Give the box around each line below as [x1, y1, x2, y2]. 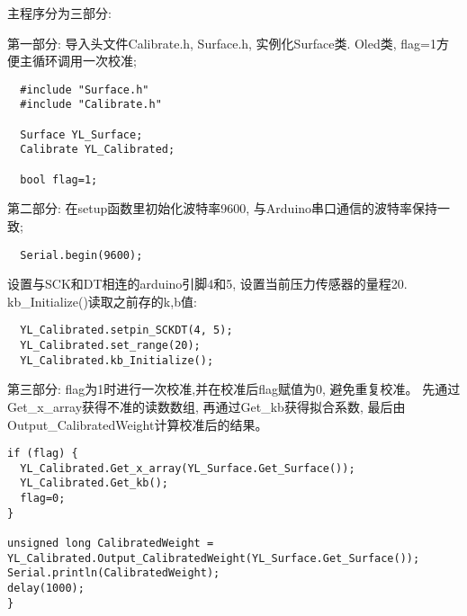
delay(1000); [7, 582, 85, 595]
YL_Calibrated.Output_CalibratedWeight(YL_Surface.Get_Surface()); [7, 551, 420, 565]
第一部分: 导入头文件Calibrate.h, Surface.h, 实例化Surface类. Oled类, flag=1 [7, 33, 436, 52]
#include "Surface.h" [20, 83, 149, 96]
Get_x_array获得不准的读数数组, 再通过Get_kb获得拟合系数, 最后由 [7, 397, 406, 415]
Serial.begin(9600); [20, 248, 143, 262]
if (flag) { [7, 447, 78, 460]
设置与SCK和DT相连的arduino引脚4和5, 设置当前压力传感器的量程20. [7, 274, 408, 293]
